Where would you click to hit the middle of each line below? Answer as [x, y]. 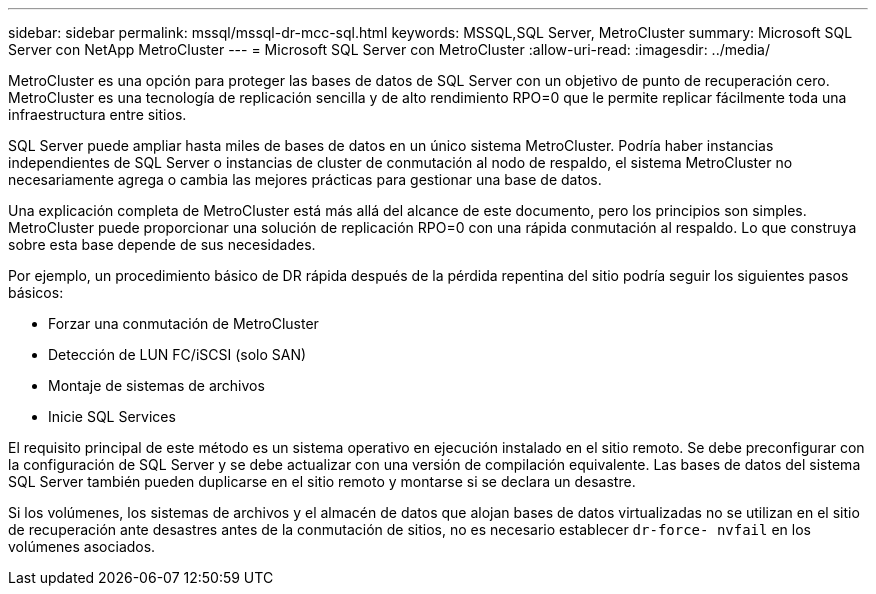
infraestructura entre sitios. [97, 114]
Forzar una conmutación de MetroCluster [183, 323]
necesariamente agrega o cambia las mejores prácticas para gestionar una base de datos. [305, 179]
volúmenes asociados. [82, 546]
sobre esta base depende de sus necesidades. [162, 244]
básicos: [36, 292]
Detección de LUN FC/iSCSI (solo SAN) [177, 354]
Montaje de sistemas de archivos [156, 385]
